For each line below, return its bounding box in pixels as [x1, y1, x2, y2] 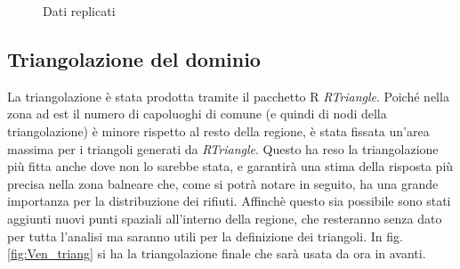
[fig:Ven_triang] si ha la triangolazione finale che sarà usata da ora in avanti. [7, 244, 426, 263]
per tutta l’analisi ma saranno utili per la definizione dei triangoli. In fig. [7, 226, 403, 245]
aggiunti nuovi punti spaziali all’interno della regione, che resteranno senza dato [7, 208, 442, 227]
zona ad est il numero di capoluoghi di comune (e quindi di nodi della [7, 104, 387, 123]
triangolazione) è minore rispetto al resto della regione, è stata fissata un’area [7, 121, 430, 140]
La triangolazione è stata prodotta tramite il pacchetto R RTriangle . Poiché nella [7, 86, 449, 105]
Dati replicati [43, 2, 116, 20]
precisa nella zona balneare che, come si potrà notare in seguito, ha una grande [7, 174, 439, 192]
